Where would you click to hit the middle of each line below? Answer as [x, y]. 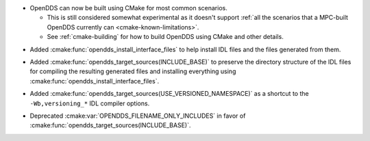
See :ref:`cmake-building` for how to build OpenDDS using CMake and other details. [165, 37]
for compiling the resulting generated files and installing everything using [133, 71]
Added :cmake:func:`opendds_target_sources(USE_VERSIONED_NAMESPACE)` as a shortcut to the [169, 94]
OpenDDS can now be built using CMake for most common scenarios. [128, 8]
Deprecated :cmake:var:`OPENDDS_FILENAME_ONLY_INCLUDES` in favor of [138, 116]
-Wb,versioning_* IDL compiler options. [90, 103]
